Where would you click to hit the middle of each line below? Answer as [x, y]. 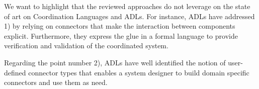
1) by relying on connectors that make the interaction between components [120, 26]
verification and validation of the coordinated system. [86, 46]
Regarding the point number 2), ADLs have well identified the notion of [115, 62]
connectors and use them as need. [56, 82]
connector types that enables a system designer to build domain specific [139, 72]
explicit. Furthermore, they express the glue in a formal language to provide [121, 35]
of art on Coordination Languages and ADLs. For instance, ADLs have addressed [129, 16]
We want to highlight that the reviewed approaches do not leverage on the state [127, 6]
